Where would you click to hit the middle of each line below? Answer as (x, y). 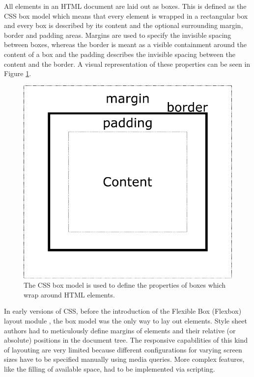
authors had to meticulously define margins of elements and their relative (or (120, 330)
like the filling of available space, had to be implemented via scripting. (110, 368)
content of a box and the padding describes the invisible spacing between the (120, 54)
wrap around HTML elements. (69, 294)
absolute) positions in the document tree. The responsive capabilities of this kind (126, 340)
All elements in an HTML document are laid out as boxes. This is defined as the (125, 6)
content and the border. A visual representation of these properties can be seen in (127, 64)
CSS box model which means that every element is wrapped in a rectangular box (126, 15)
